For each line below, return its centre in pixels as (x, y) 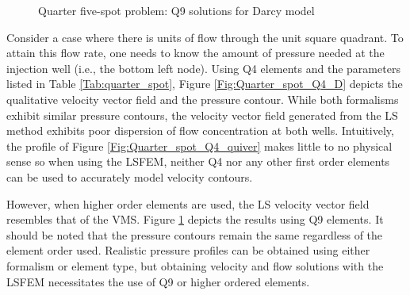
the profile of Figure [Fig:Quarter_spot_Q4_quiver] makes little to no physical (199, 146)
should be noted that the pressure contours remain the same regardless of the (195, 234)
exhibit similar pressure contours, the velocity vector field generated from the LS (202, 115)
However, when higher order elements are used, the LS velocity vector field (188, 203)
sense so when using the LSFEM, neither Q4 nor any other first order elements (198, 161)
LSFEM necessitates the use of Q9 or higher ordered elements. (158, 281)
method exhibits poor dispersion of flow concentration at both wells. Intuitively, (200, 130)
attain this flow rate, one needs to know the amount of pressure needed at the (195, 53)
